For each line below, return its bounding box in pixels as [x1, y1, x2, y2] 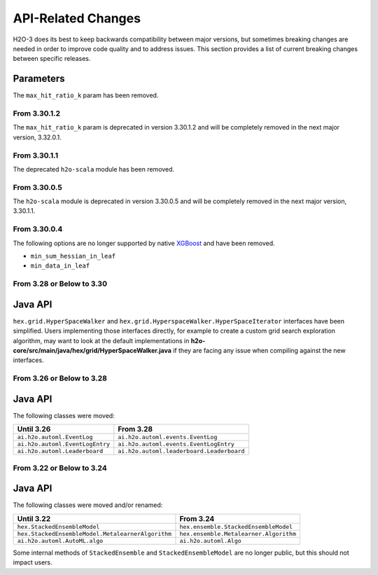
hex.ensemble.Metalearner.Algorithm [179, 529, 297, 537]
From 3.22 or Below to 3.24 [13, 463, 108, 473]
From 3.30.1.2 [13, 109, 61, 118]
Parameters [13, 73, 65, 85]
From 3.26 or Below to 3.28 [13, 373, 108, 383]
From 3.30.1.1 [13, 151, 59, 160]
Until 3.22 [17, 513, 51, 523]
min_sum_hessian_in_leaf [30, 252, 115, 260]
